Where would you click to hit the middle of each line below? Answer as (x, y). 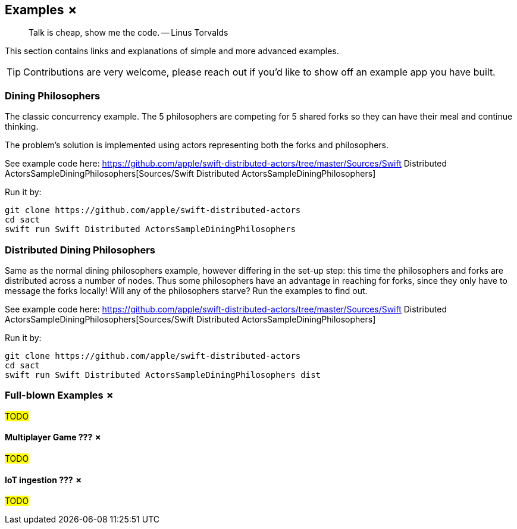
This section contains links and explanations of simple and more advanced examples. (172, 51)
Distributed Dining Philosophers (80, 250)
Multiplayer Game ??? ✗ (53, 437)
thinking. (22, 127)
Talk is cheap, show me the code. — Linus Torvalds (129, 33)
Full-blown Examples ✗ (60, 395)
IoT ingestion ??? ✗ (44, 480)
